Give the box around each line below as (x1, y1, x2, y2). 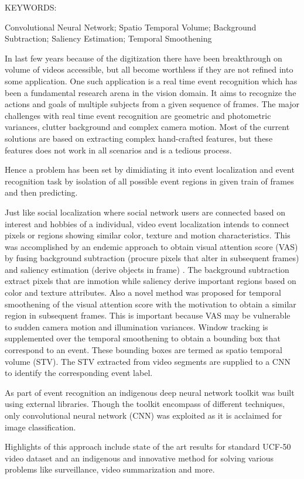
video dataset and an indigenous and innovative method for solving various (5, 451, 274, 464)
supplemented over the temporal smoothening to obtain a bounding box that (5, 332, 281, 344)
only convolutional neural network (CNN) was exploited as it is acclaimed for (5, 409, 282, 421)
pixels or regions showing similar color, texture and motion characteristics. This (5, 229, 291, 241)
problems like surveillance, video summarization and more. (5, 463, 215, 475)
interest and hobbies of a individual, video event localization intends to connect (5, 217, 290, 230)
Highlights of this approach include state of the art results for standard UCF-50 (5, 440, 291, 453)
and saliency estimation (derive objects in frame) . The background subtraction (5, 263, 289, 275)
